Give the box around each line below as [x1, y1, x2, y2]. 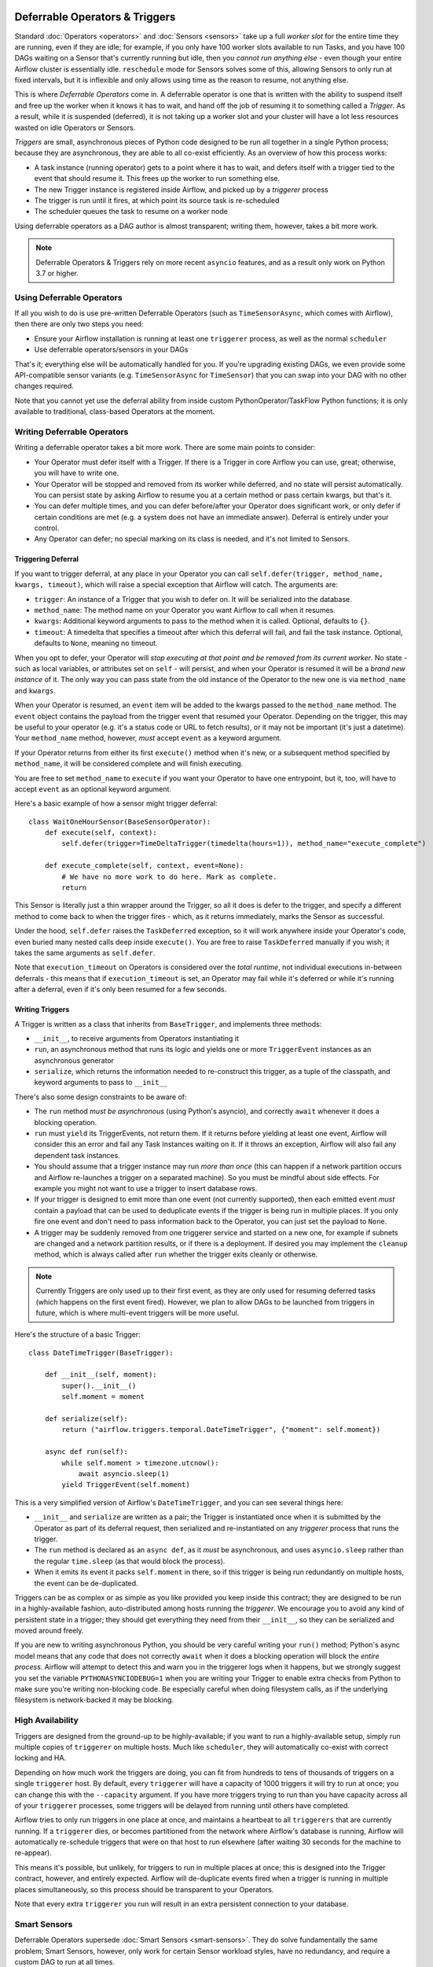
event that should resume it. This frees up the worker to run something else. [34, 174, 281, 183]
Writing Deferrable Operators [14, 426, 129, 437]
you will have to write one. [34, 468, 119, 478]
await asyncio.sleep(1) [78, 1469, 170, 1478]
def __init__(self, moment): [44, 1370, 157, 1379]
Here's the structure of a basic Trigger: [14, 1330, 141, 1339]
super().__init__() [61, 1381, 137, 1390]
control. [34, 523, 60, 533]
